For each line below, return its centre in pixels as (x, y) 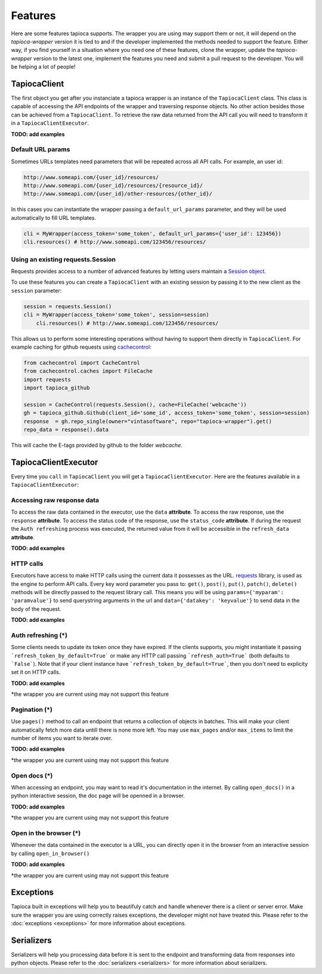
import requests (47, 380)
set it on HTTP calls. (36, 672)
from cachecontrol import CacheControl (82, 362)
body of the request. (36, 609)
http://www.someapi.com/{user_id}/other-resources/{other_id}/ (118, 194)
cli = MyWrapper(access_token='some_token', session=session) (116, 315)
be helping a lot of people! (43, 67)
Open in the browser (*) (46, 833)
